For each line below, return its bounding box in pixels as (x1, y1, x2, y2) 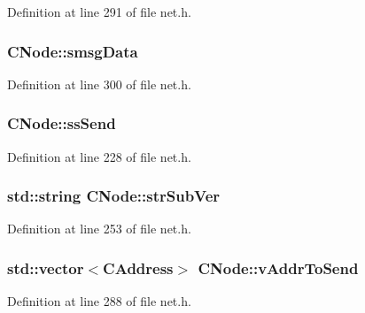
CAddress (103, 256, 174, 279)
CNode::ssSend (7, 112, 116, 134)
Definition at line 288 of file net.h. (7, 292, 191, 310)
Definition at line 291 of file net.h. (7, 3, 191, 20)
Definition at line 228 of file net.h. (7, 147, 191, 165)
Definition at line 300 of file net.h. (7, 74, 191, 93)
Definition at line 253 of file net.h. (7, 219, 191, 238)
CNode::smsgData (7, 40, 138, 62)
